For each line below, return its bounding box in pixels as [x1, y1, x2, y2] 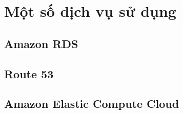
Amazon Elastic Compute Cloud [4, 96, 179, 111]
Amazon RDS [4, 35, 78, 51]
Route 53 [4, 65, 54, 81]
